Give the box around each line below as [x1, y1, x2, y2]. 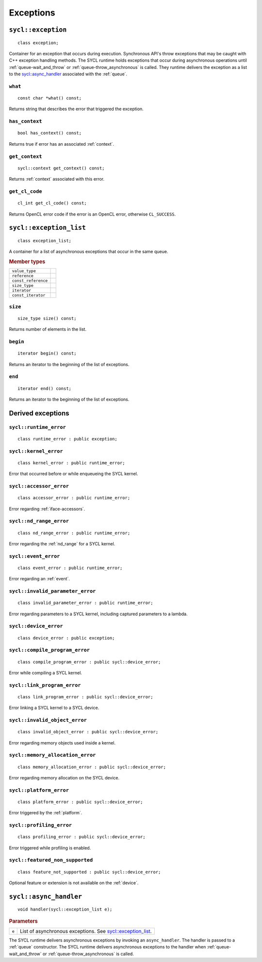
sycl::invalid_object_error [9, 717, 87, 724]
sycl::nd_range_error [9, 518, 69, 524]
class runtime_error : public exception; [17, 436, 117, 441]
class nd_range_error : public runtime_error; [17, 530, 131, 536]
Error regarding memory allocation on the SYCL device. [9, 775, 120, 780]
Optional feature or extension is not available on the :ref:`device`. [9, 880, 139, 886]
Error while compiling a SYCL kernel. [9, 670, 82, 675]
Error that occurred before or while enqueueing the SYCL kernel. [9, 471, 138, 477]
